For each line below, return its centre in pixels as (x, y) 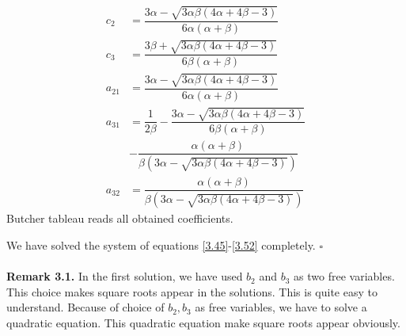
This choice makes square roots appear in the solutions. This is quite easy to (192, 291)
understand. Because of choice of (85, 307)
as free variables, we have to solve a (281, 307)
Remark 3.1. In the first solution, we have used (125, 276)
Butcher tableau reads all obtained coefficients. (120, 218)
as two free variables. (344, 276)
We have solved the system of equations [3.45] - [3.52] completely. (161, 244)
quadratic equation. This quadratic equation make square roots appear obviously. (203, 322)
